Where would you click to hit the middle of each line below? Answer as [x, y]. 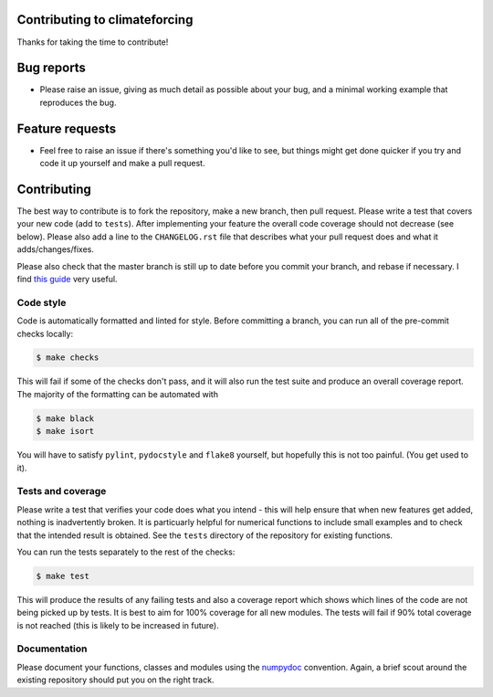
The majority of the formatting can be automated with [118, 394]
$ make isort [65, 431]
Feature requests [67, 128]
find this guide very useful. [67, 279]
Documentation [52, 649]
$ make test [63, 576]
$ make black [65, 418]
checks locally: [45, 333]
